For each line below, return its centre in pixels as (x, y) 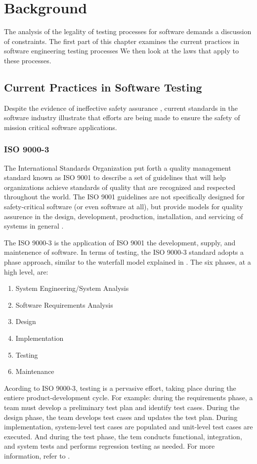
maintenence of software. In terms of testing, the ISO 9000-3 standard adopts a (124, 252)
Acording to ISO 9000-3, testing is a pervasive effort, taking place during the (120, 388)
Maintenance (35, 371)
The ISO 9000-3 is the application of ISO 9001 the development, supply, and (120, 242)
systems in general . (34, 226)
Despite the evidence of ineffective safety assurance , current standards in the (121, 108)
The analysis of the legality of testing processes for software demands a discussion (128, 31)
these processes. (28, 60)
